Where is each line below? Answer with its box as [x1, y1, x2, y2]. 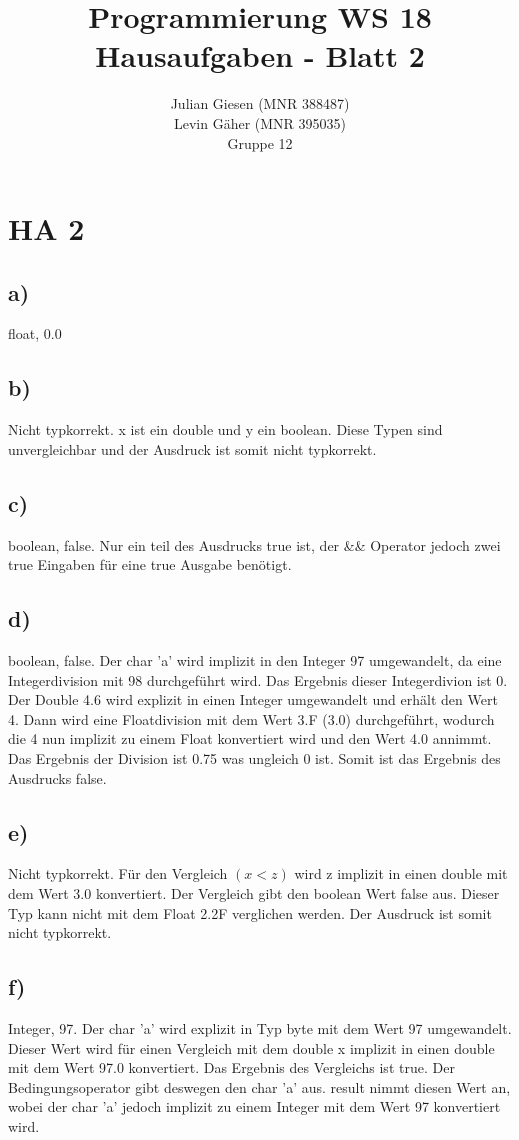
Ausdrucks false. [8, 767, 107, 788]
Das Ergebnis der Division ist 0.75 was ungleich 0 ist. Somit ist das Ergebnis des [8, 748, 501, 769]
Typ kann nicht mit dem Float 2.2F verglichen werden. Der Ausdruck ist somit [8, 902, 492, 923]
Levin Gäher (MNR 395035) [173, 112, 347, 133]
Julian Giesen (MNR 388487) [170, 93, 350, 114]
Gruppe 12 [227, 132, 293, 153]
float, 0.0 [8, 323, 62, 344]
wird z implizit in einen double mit [294, 863, 508, 884]
